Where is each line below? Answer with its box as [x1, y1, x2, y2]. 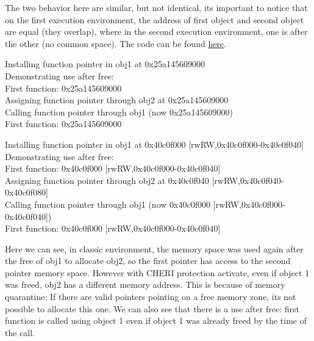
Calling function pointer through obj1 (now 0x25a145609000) [5, 105, 233, 118]
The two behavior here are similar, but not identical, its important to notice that [5, 1, 308, 13]
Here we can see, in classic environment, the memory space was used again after [5, 242, 304, 255]
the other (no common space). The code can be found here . [5, 37, 226, 50]
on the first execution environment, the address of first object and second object [5, 13, 304, 26]
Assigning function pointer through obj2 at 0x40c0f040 [5, 174, 209, 186]
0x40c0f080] [5, 186, 48, 199]
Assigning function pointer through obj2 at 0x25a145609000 [5, 94, 229, 106]
